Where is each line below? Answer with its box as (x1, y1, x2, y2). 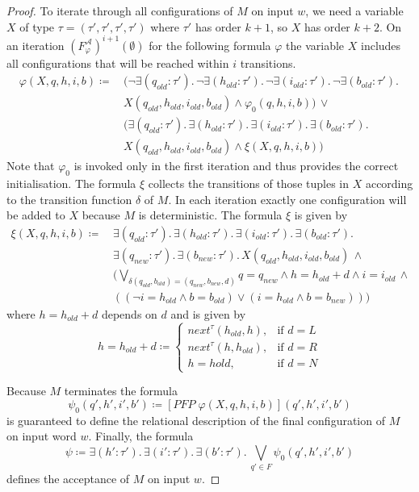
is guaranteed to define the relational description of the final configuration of (6, 411, 385, 428)
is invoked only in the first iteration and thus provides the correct (73, 157, 399, 174)
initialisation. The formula (6, 175, 136, 192)
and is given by (170, 305, 246, 322)
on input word (6, 427, 77, 444)
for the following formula (149, 36, 271, 53)
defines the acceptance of (6, 470, 130, 487)
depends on (101, 305, 157, 322)
